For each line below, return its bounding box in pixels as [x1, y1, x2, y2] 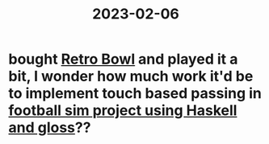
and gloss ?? [8, 118, 91, 137]
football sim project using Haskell [8, 101, 237, 120]
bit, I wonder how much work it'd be [8, 68, 254, 85]
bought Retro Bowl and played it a [8, 50, 238, 68]
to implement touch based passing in [8, 84, 263, 103]
